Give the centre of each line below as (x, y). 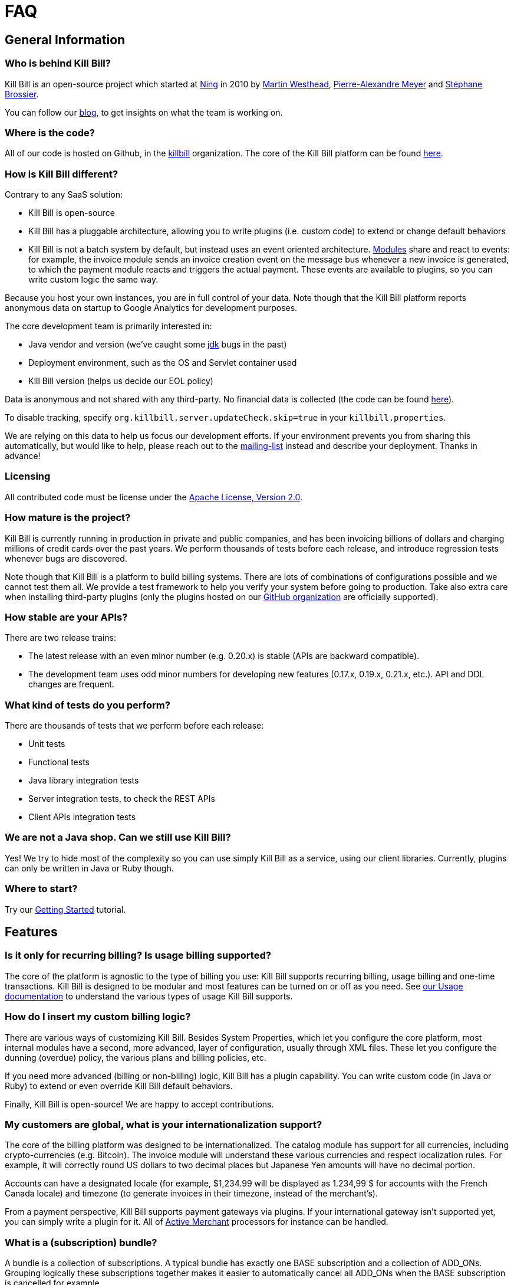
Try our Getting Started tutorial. (65, 909)
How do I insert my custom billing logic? (98, 1017)
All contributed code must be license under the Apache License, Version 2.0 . (154, 497)
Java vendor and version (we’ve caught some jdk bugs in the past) (158, 345)
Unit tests (47, 744)
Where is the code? (50, 132)
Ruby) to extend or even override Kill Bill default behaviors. (119, 1086)
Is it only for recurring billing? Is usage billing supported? (138, 955)
